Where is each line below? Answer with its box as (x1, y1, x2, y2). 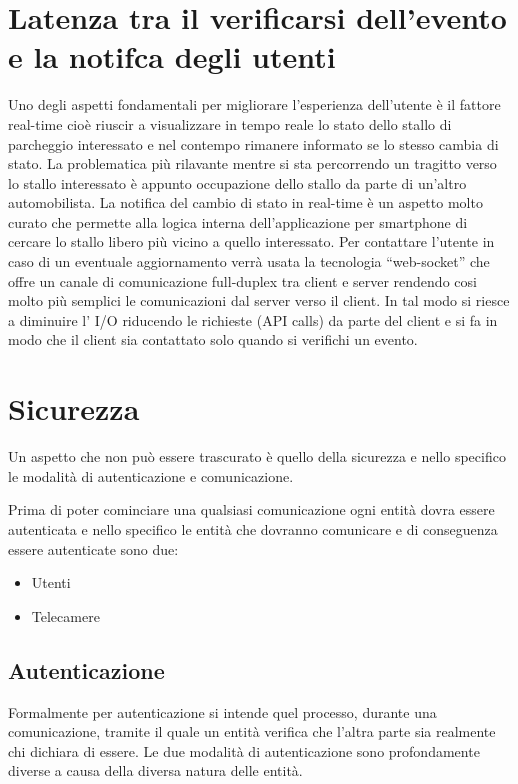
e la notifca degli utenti (8, 36, 336, 77)
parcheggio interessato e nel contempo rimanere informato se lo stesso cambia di (8, 133, 499, 154)
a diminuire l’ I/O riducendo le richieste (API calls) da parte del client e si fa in (8, 309, 498, 330)
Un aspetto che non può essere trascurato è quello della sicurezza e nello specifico (8, 446, 506, 467)
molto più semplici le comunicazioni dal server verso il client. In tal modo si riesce (8, 290, 510, 311)
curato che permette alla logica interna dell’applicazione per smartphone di (8, 211, 468, 232)
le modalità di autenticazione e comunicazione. (8, 465, 294, 486)
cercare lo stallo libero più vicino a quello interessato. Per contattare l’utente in (8, 231, 495, 252)
